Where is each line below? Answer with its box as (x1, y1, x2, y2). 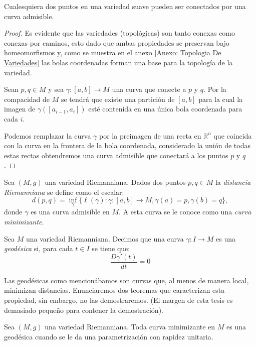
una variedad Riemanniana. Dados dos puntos (45, 176, 186, 187)
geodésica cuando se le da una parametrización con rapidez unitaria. (4, 331, 213, 341)
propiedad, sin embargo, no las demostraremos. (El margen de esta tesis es (4, 294, 233, 305)
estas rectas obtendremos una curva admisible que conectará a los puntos (4, 150, 228, 160)
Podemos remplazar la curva (4, 130, 91, 141)
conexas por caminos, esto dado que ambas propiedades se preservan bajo (4, 37, 229, 48)
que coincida (213, 130, 252, 141)
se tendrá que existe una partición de (61, 93, 175, 104)
